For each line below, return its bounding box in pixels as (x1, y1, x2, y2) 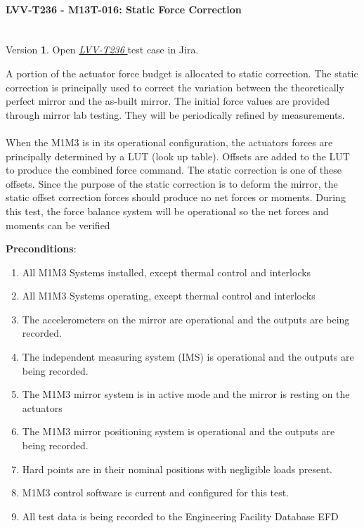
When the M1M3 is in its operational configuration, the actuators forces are (6, 134, 333, 149)
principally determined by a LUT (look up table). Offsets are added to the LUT (6, 148, 350, 163)
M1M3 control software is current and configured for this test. (22, 485, 290, 500)
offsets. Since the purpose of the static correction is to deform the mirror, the (6, 176, 338, 191)
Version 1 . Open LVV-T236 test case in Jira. (6, 42, 199, 57)
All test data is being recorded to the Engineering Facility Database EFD (22, 508, 339, 523)
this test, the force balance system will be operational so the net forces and (6, 203, 329, 218)
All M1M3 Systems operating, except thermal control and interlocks (22, 288, 316, 303)
